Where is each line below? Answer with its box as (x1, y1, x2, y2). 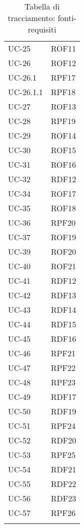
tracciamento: (7, 12, 55, 24)
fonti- (57, 12, 76, 24)
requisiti (27, 24, 56, 35)
